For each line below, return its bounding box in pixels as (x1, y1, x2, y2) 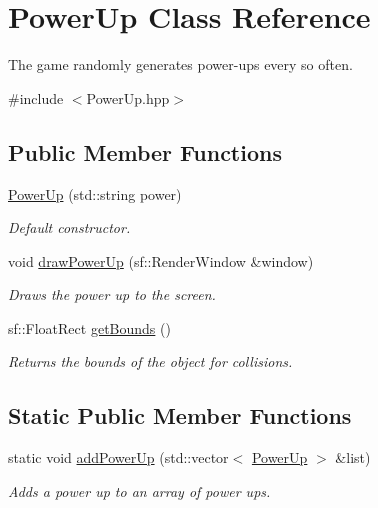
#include (8, 87, 64, 108)
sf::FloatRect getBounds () (8, 317, 171, 338)
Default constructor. (8, 217, 131, 238)
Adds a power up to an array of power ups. (8, 480, 271, 501)
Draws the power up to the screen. (8, 284, 216, 305)
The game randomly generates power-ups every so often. (8, 54, 353, 75)
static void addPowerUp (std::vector (8, 447, 229, 468)
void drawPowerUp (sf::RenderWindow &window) (8, 250, 314, 271)
